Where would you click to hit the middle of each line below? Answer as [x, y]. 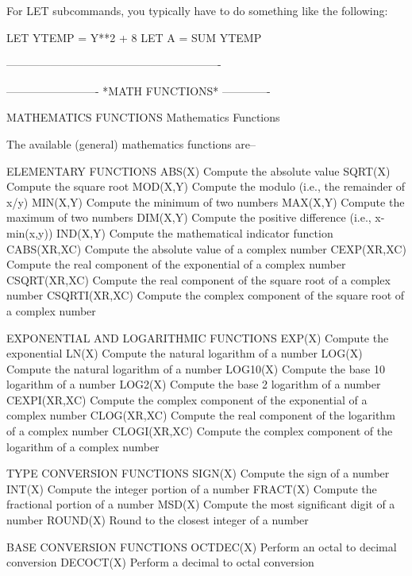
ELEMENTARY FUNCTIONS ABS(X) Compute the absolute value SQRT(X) [198, 170]
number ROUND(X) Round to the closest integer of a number [158, 520]
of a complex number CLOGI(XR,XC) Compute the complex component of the [200, 431]
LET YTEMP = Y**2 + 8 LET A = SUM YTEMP [134, 37]
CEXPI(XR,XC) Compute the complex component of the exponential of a [187, 399]
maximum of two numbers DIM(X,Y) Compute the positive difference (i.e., [189, 217]
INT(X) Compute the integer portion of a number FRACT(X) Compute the [192, 488]
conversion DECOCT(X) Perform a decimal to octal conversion [160, 562]
